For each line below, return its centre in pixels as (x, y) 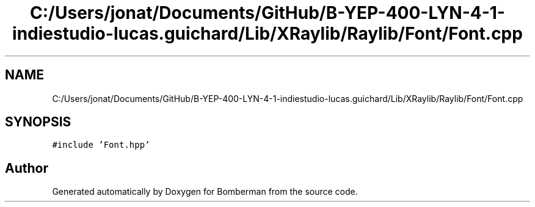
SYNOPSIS (38, 122)
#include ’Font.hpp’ (101, 145)
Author (27, 168)
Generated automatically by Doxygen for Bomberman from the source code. (205, 192)
